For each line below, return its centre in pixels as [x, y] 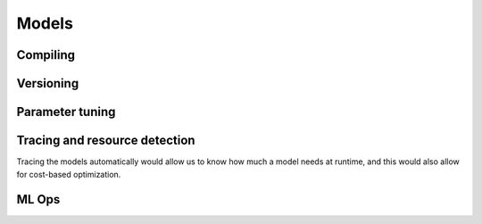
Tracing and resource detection [106, 141]
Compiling [46, 55]
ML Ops [38, 199]
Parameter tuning [66, 112]
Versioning [48, 83]
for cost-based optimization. [69, 174]
